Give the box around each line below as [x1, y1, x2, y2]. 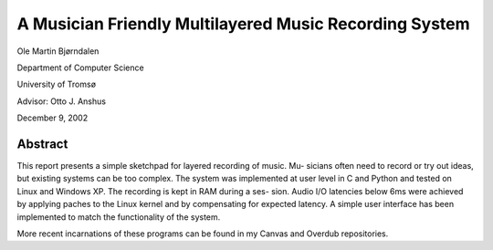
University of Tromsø [16, 78, 96, 90]
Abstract [16, 136, 68, 151]
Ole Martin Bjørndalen [16, 46, 100, 57]
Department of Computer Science [16, 62, 145, 73]
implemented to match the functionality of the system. [16, 211, 221, 223]
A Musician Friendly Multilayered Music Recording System [16, 14, 470, 34]
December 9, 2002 [16, 112, 89, 123]
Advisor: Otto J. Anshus [16, 96, 107, 107]
